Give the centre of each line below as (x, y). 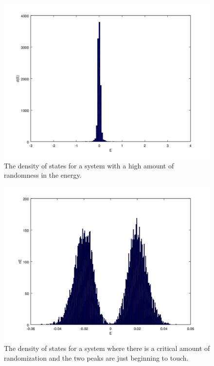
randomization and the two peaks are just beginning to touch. (96, 357)
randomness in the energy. (43, 175)
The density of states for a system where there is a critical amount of (107, 348)
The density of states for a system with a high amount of (89, 165)
